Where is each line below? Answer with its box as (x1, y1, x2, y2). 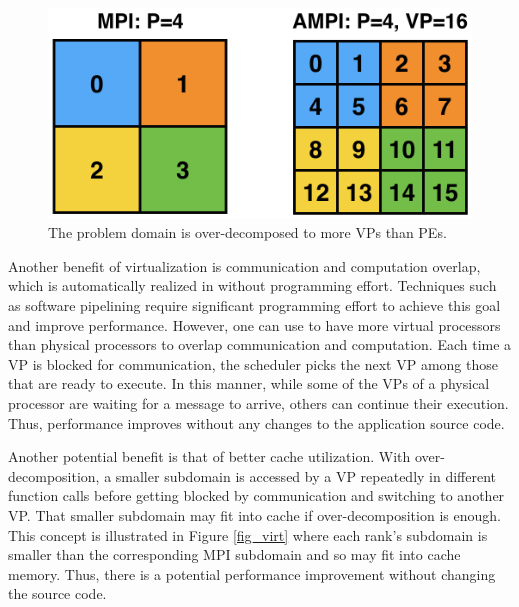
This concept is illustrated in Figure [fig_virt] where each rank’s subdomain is (8, 524, 488, 545)
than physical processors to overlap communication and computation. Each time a (8, 334, 512, 355)
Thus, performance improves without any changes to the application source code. (8, 412, 505, 433)
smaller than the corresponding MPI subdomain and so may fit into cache (8, 544, 461, 565)
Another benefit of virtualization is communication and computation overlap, (8, 255, 481, 276)
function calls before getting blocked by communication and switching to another (8, 485, 505, 506)
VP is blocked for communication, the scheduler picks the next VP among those (8, 353, 498, 374)
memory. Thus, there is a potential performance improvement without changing (8, 563, 496, 584)
